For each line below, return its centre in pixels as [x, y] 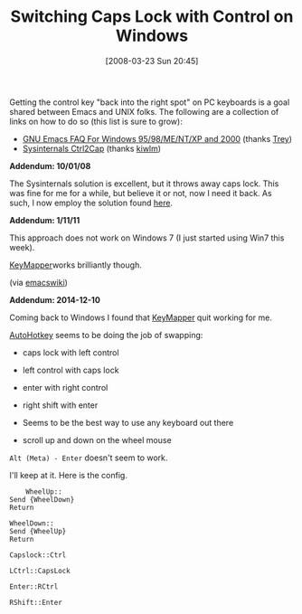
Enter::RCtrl [34, 586]
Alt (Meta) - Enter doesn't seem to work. [89, 458]
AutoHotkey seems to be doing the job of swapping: [106, 335]
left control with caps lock [71, 370]
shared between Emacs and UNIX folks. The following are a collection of [144, 111]
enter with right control [65, 387]
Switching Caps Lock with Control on [152, 17]
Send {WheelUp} [38, 531]
